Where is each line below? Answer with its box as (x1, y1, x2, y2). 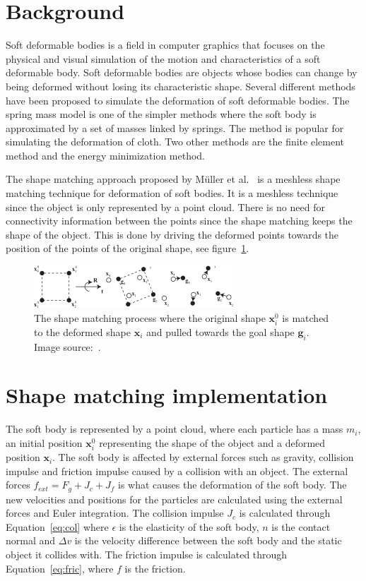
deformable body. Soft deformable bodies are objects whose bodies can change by (6, 65, 358, 80)
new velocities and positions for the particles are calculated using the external (6, 491, 343, 506)
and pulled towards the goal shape (146, 324, 295, 339)
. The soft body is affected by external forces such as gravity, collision (52, 450, 354, 465)
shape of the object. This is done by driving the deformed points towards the (6, 227, 339, 241)
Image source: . (34, 339, 101, 354)
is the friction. (124, 561, 186, 575)
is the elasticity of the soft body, (119, 519, 259, 534)
